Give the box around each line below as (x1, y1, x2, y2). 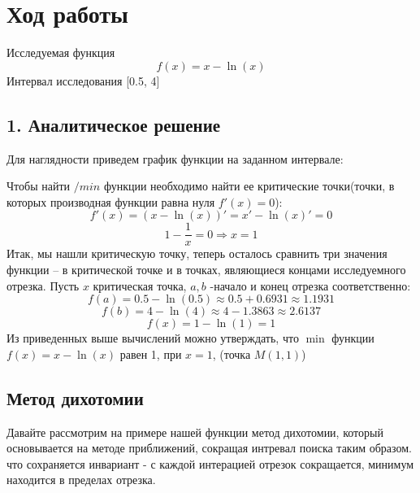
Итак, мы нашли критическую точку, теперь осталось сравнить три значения (6, 245, 388, 262)
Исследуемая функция (6, 44, 115, 61)
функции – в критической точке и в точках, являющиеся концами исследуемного (6, 260, 406, 277)
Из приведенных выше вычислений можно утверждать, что (6, 329, 299, 347)
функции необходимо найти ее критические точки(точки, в (103, 177, 395, 194)
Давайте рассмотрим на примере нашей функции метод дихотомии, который (6, 423, 383, 440)
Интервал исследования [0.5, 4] (6, 72, 160, 89)
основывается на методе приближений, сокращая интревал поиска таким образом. (6, 439, 412, 456)
